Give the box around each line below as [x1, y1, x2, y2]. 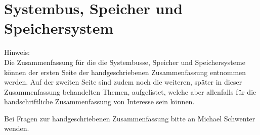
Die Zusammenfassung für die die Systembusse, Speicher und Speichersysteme [4, 56, 245, 67]
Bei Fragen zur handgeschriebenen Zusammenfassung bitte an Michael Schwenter [4, 113, 255, 123]
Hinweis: [4, 47, 30, 57]
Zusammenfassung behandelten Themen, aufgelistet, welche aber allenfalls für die [4, 86, 256, 97]
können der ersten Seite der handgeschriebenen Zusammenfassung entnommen [4, 66, 246, 77]
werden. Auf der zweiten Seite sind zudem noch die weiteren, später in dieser [4, 77, 242, 87]
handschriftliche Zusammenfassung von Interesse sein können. [4, 96, 195, 107]
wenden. [4, 123, 29, 133]
